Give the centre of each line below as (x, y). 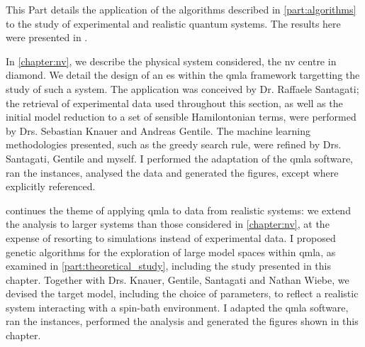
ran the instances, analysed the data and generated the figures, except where (172, 172)
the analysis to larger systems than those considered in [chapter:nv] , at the (168, 224)
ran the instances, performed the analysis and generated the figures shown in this (182, 321)
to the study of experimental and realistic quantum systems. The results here (173, 23)
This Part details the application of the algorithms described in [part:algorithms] (181, 9)
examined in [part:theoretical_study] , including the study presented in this (169, 266)
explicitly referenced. (51, 186)
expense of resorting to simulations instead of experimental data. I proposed (171, 237)
